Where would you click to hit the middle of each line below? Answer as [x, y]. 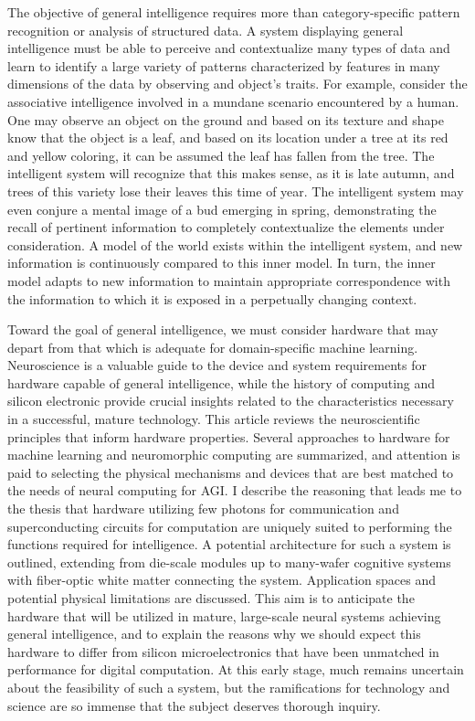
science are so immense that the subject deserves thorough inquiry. [194, 705]
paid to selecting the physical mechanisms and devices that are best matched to [231, 472]
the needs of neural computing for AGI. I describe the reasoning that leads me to [235, 490]
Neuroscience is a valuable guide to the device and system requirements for [217, 365]
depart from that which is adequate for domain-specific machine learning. [213, 347]
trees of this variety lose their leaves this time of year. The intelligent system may [236, 191]
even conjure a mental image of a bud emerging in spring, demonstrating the [222, 209]
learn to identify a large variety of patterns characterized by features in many [224, 65]
